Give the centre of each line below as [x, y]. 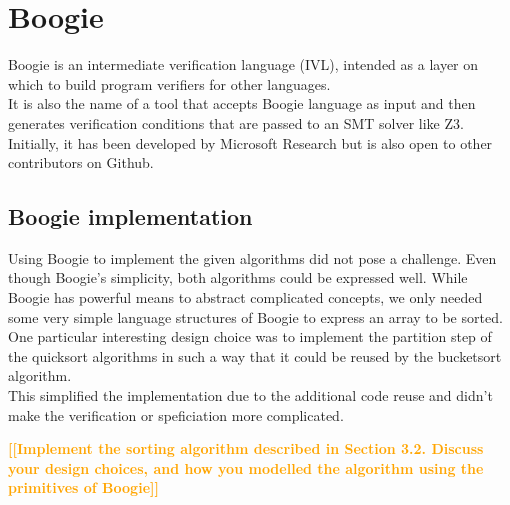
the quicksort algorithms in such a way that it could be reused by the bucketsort [255, 355]
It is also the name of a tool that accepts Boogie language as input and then [242, 103]
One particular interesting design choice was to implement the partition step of [250, 336]
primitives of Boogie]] [83, 487]
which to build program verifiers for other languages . [169, 83]
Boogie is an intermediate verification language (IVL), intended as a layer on [243, 64]
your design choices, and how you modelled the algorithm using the [246, 467]
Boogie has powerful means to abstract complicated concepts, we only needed [245, 297]
